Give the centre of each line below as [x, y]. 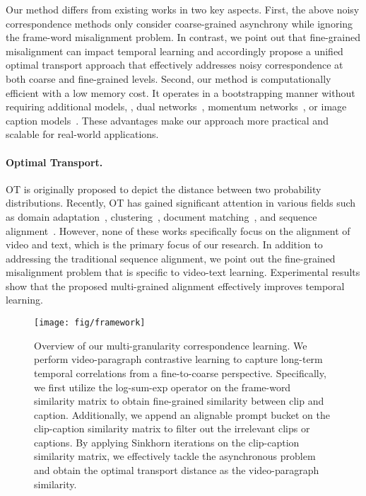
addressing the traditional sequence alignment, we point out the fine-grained [171, 258]
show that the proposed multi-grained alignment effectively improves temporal [175, 286]
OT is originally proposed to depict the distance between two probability [164, 189]
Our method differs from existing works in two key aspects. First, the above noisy [183, 9]
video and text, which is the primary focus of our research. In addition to [164, 244]
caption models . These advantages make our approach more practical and [167, 120]
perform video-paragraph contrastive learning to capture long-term [178, 359]
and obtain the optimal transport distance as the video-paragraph [177, 470]
